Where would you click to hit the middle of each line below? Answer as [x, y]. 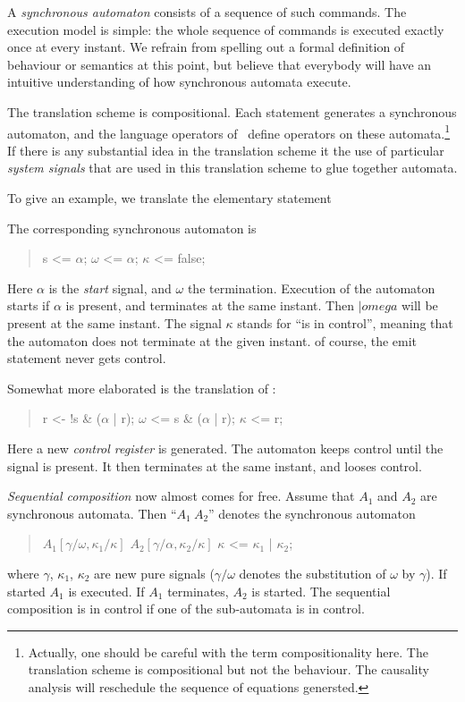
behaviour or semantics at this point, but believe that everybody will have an [220, 64]
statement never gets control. [87, 358]
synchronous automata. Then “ [92, 513]
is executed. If [106, 591]
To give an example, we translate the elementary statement [169, 198]
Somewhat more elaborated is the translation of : [142, 388]
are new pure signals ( [154, 573]
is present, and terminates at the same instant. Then [210, 305]
